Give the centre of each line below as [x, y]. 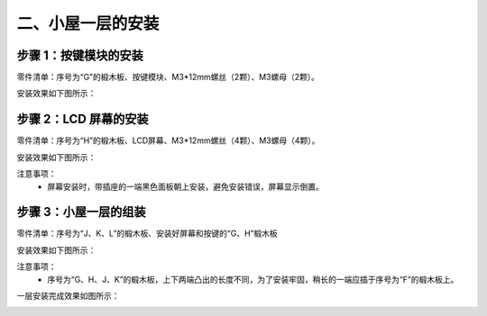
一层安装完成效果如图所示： [68, 296]
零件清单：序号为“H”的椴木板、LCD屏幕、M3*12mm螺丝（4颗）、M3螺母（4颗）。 [168, 140]
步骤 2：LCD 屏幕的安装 [83, 119]
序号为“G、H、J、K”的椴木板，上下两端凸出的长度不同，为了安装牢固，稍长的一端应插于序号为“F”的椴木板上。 [253, 279]
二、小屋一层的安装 [88, 23]
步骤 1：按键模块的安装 [80, 55]
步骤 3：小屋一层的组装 [81, 212]
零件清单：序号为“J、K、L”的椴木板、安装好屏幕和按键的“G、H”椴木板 [147, 233]
